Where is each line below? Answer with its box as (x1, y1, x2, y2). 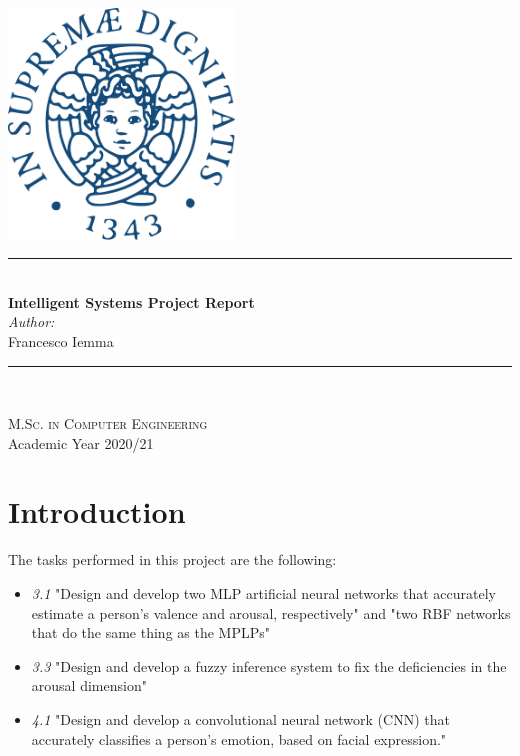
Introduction (8, 491, 186, 532)
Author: (8, 311, 55, 332)
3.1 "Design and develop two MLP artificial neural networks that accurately (31, 583, 496, 603)
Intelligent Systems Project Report (8, 291, 255, 312)
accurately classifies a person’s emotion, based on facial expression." (31, 728, 447, 749)
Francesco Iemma (8, 330, 114, 351)
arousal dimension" (31, 675, 147, 696)
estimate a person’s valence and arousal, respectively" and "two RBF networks (31, 602, 511, 623)
